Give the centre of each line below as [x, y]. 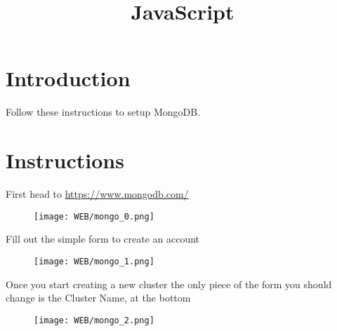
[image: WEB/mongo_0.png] [94, 216]
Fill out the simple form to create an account [103, 239]
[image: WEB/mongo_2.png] [94, 320]
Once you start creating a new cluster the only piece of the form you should [169, 284]
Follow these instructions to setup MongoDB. [103, 112]
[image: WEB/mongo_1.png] [94, 261]
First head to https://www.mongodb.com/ [97, 194]
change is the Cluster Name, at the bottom [98, 298]
